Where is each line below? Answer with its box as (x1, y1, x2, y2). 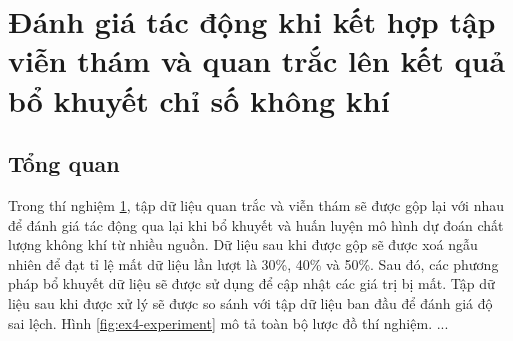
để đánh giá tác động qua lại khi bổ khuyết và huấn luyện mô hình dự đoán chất (8, 214, 504, 235)
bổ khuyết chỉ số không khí (8, 79, 390, 120)
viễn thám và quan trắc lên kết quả (8, 40, 506, 81)
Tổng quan (8, 148, 120, 179)
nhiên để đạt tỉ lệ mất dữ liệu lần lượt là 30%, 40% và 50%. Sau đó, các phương (8, 253, 499, 274)
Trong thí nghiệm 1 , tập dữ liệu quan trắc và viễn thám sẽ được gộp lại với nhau (8, 194, 505, 215)
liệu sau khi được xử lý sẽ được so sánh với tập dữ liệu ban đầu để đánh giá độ (8, 292, 493, 313)
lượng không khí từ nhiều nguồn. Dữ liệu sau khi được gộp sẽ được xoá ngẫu (8, 234, 478, 255)
